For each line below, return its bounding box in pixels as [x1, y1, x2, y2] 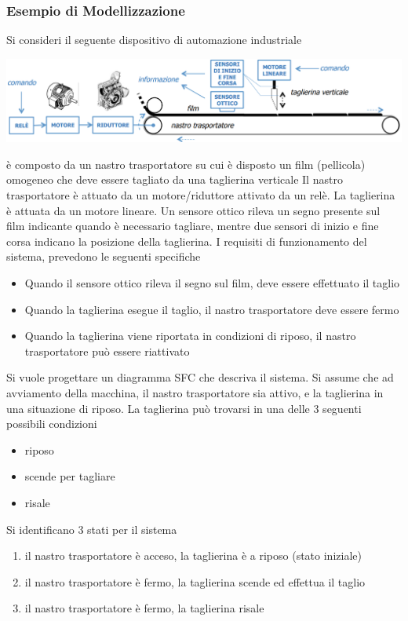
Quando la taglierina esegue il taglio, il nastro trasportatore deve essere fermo [24, 301, 399, 317]
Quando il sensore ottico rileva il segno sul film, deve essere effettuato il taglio [24, 274, 400, 290]
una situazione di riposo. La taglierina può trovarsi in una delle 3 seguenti [6, 400, 362, 416]
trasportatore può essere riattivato [24, 342, 190, 359]
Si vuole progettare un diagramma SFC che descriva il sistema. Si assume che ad [6, 369, 394, 385]
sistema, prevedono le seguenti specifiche [6, 248, 201, 265]
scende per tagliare [24, 468, 115, 484]
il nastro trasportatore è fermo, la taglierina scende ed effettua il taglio [24, 573, 366, 590]
